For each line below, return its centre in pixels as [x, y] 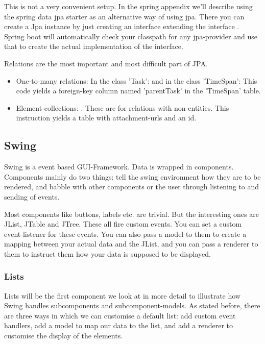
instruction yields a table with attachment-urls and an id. [106, 118]
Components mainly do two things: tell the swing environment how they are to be [132, 176]
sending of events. [32, 196]
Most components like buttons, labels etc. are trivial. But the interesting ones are [131, 214]
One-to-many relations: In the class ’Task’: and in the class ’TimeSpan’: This [137, 80]
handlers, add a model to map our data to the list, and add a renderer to [118, 325]
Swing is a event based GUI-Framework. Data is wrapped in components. [119, 167]
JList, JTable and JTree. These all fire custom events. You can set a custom [123, 224]
